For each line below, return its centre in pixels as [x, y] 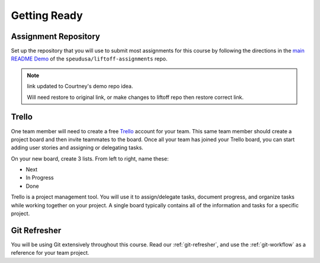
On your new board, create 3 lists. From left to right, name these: [90, 158]
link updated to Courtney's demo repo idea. [80, 86]
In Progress [40, 178]
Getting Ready [47, 15]
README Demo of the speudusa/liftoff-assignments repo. [89, 59]
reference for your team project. [50, 253]
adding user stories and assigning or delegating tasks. [77, 147]
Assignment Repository [55, 36]
